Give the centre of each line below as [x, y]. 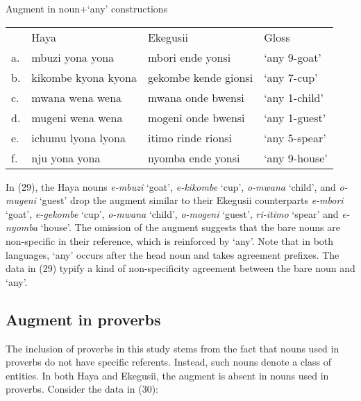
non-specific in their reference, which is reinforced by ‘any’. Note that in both [170, 240]
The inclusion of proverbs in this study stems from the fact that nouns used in [173, 348]
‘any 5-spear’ [295, 137]
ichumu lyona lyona [78, 137]
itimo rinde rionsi [190, 137]
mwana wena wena [77, 97]
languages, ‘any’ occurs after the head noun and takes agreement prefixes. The [173, 254]
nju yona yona [66, 157]
